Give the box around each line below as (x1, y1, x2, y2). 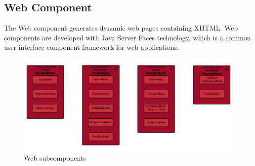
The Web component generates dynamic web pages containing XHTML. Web (4, 23, 238, 33)
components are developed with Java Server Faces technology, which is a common (4, 32, 251, 42)
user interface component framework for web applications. (4, 42, 179, 52)
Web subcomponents (24, 153, 86, 163)
